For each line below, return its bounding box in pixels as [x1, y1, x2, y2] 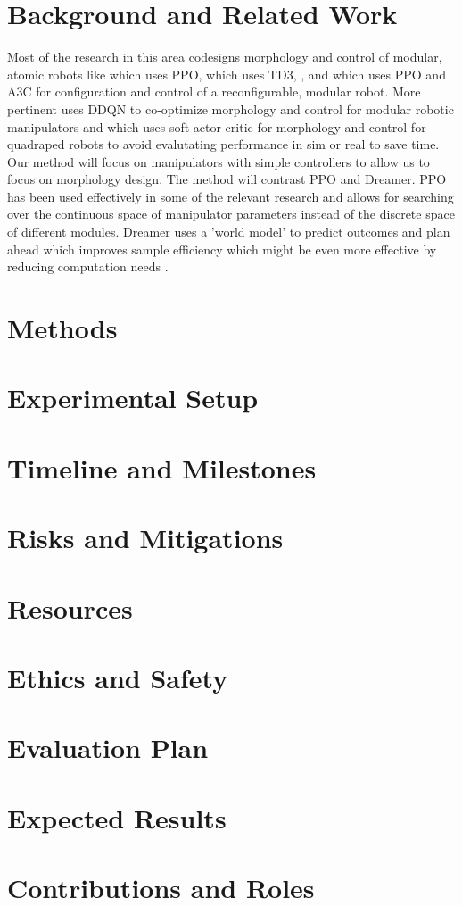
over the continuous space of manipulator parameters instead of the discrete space [7, 204, 455, 223]
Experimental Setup [7, 379, 259, 416]
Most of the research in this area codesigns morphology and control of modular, [7, 47, 442, 66]
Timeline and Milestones [7, 449, 317, 486]
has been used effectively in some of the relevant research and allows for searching [7, 187, 454, 205]
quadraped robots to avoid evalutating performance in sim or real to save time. [7, 135, 440, 154]
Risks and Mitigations [7, 519, 284, 556]
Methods [7, 310, 118, 346]
